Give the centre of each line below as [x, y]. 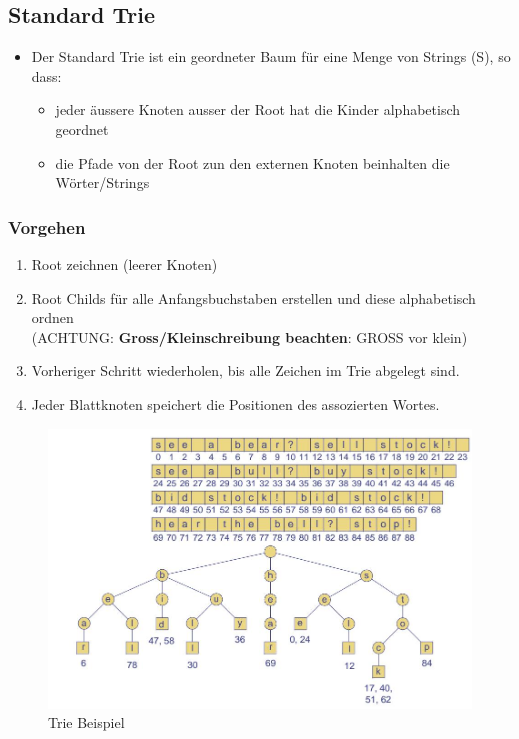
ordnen [52, 317]
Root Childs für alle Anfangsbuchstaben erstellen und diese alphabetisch [253, 297]
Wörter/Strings [102, 182]
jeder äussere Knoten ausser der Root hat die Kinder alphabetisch [258, 109]
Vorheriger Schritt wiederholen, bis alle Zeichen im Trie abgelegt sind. [245, 370]
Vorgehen [47, 226]
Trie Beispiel [86, 722]
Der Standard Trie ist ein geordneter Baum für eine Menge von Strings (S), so [271, 56]
